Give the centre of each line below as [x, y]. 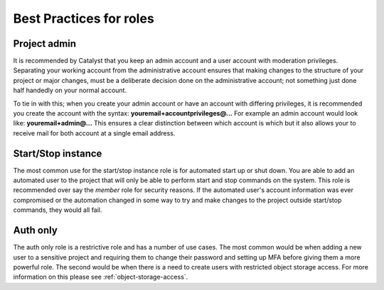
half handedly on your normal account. [70, 90]
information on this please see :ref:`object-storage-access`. [101, 277]
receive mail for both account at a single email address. [94, 133]
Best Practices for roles [84, 18]
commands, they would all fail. [58, 210]
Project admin [45, 44]
